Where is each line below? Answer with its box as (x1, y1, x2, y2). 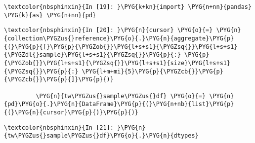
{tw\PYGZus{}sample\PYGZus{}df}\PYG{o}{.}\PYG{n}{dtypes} (4, 132, 199, 140)
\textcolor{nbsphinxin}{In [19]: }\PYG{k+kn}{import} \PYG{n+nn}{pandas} (4, 3, 252, 10)
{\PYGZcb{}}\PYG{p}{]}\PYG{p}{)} (4, 76, 114, 83)
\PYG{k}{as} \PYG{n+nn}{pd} (4, 11, 96, 19)
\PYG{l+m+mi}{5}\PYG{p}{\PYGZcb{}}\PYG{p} (82, 68, 223, 75)
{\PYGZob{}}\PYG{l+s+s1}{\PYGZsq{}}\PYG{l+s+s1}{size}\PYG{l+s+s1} (4, 59, 231, 67)
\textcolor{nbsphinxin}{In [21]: (4, 124, 114, 131)
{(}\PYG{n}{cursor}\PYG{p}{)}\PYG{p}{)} (4, 108, 139, 116)
